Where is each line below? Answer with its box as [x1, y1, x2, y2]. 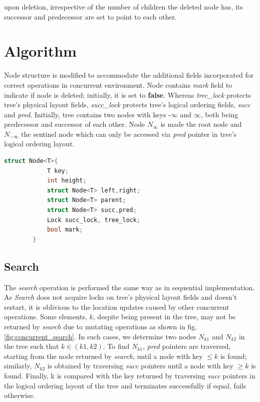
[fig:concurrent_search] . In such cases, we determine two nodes [4, 331, 196, 341]
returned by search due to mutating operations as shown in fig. [4, 321, 197, 331]
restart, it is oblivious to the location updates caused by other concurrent [4, 301, 229, 312]
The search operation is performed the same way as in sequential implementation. [4, 282, 255, 292]
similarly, [4, 360, 32, 371]
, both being [200, 109, 238, 119]
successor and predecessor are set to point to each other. [4, 11, 177, 22]
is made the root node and [160, 119, 242, 129]
